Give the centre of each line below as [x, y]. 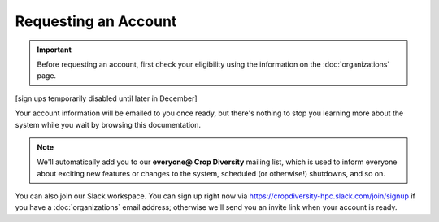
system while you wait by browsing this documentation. [108, 124]
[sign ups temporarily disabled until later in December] [106, 98]
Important [54, 50]
